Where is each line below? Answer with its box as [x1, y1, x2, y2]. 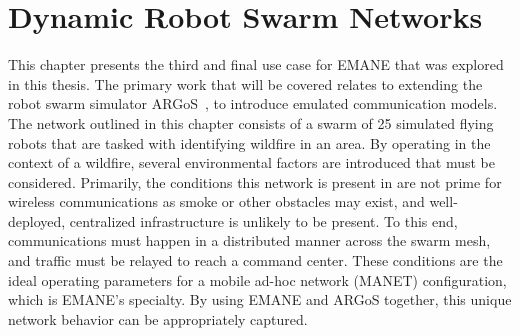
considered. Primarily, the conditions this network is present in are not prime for [8, 171, 502, 192]
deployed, [8, 210, 66, 231]
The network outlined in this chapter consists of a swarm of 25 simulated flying [8, 112, 494, 133]
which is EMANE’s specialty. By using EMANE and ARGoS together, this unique [8, 289, 512, 310]
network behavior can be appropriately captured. [8, 308, 308, 329]
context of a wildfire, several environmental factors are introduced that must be [8, 152, 495, 173]
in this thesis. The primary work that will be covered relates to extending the [8, 73, 483, 94]
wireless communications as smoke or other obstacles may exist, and [8, 191, 425, 212]
